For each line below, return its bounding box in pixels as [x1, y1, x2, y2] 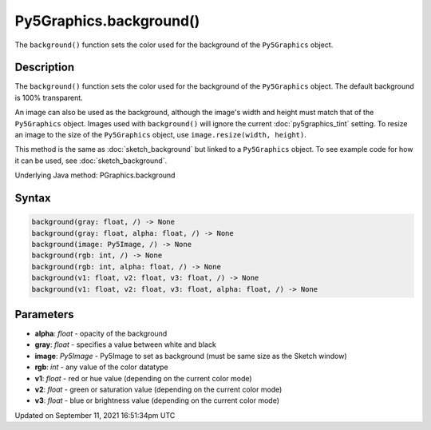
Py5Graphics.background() [14, 12, 200, 30]
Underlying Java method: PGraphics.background [14, 170, 176, 180]
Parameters [14, 308, 74, 321]
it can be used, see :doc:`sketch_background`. [14, 156, 168, 165]
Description [14, 61, 75, 74]
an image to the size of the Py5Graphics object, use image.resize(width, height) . [14, 130, 307, 140]
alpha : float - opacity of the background [34, 328, 168, 339]
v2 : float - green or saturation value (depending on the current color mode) [34, 384, 283, 394]
